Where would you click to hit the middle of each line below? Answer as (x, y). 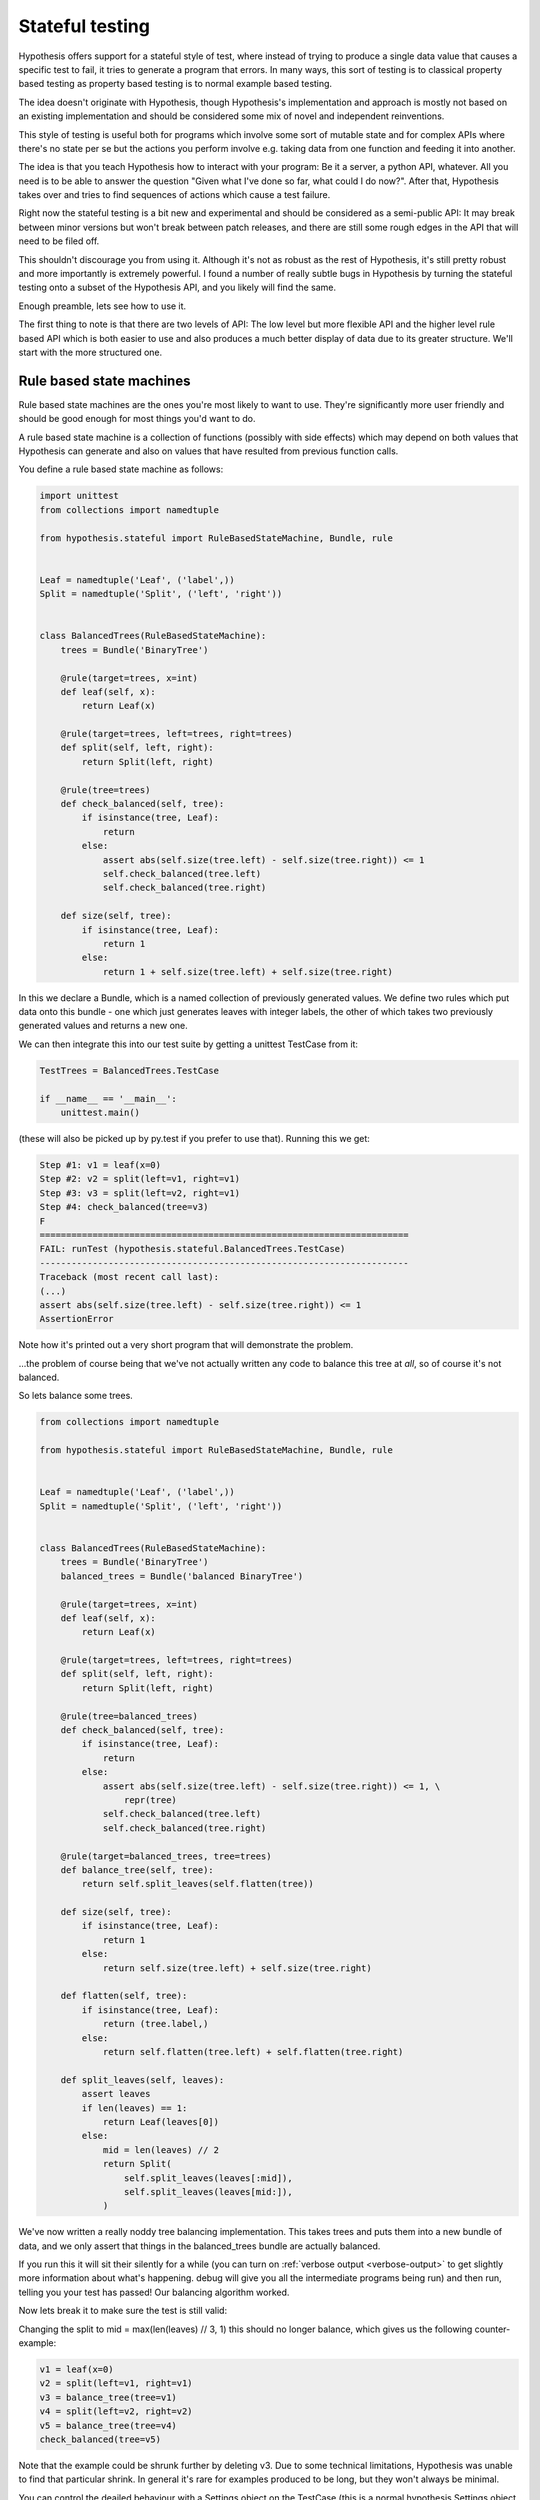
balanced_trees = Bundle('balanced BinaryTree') (182, 1576)
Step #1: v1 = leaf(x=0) (100, 1164)
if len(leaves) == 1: (134, 2108)
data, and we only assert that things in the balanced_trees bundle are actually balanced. (199, 2246)
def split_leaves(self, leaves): (142, 2079)
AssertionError (76, 1319)
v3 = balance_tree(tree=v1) (108, 2397)
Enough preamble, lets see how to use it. (102, 306)
